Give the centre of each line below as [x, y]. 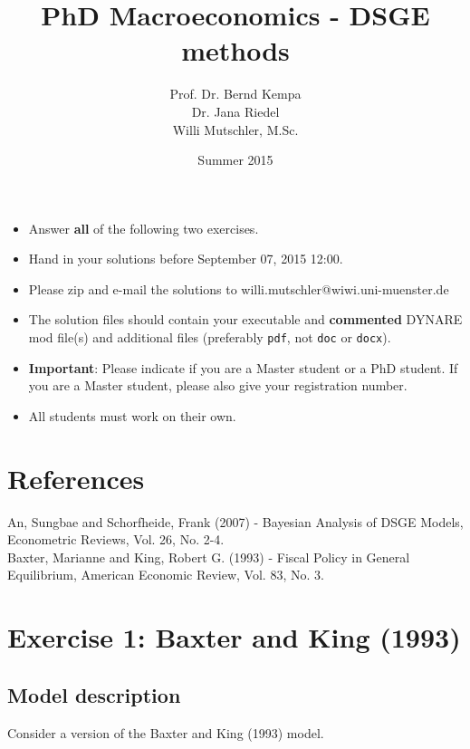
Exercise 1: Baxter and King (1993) [234, 637]
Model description [94, 694]
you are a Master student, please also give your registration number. [218, 385]
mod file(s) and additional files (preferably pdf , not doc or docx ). [210, 337]
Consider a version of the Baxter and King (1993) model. [166, 732]
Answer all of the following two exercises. [144, 228]
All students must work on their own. [132, 415]
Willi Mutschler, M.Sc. [235, 129]
